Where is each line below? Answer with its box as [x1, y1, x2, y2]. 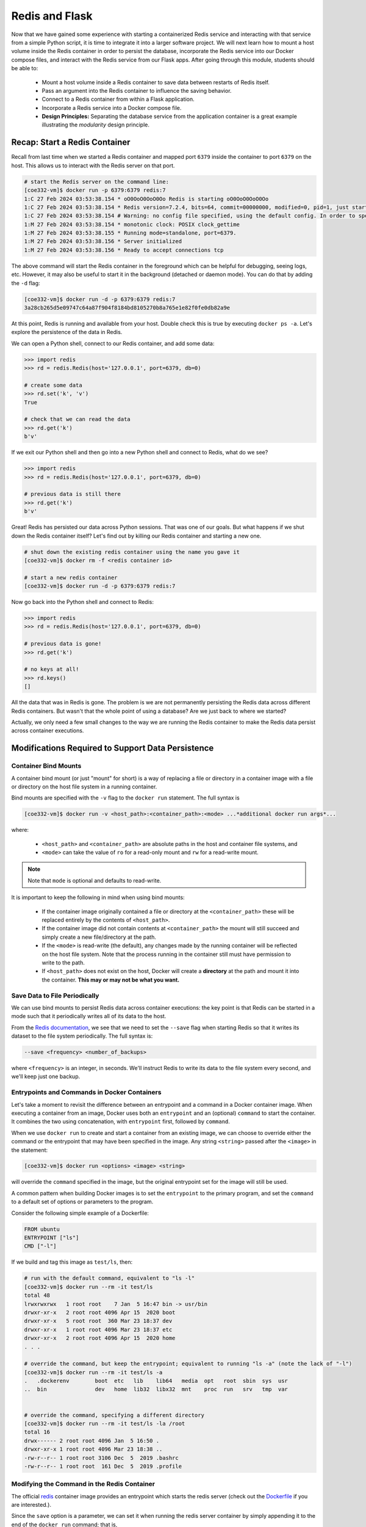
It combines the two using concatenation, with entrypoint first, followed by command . [11, 1118, 230, 1125]
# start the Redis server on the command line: [24, 178, 169, 185]
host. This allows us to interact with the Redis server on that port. [11, 162, 175, 169]
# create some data [24, 382, 82, 388]
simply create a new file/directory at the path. [41, 933, 157, 941]
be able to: [11, 65, 38, 72]
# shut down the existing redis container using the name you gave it [24, 548, 240, 555]
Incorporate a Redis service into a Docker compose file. [41, 104, 182, 111]
